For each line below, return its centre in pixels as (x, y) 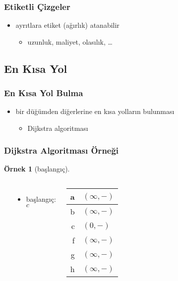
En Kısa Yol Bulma (44, 93)
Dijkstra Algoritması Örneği (61, 150)
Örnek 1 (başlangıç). (37, 168)
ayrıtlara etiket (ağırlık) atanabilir (67, 25)
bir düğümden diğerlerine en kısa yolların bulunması (95, 111)
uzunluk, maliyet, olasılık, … (70, 41)
